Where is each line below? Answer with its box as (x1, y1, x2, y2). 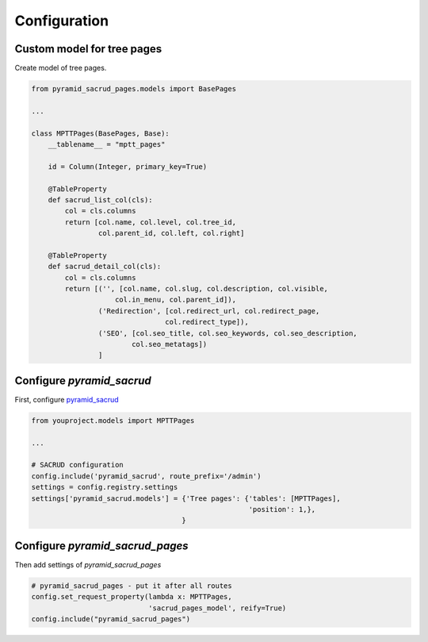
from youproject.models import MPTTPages (31, 416, 195, 425)
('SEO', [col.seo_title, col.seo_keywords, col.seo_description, (97, 329, 358, 337)
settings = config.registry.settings (31, 482, 178, 492)
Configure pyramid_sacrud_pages (14, 539, 189, 552)
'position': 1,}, (248, 505, 316, 514)
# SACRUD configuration (31, 460, 124, 470)
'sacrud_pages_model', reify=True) (147, 603, 287, 613)
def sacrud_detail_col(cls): (48, 262, 162, 271)
